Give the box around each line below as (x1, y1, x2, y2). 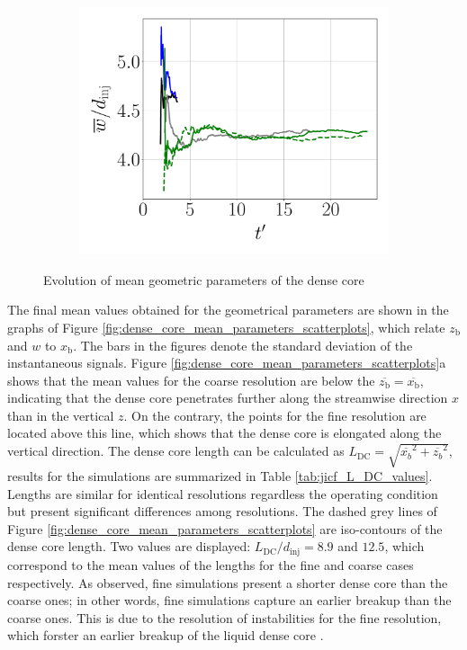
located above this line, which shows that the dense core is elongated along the (7, 423, 442, 442)
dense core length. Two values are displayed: (7, 537, 251, 556)
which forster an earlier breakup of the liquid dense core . (7, 626, 324, 645)
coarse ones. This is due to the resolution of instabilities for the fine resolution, (7, 608, 442, 627)
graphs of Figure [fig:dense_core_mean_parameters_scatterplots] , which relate (7, 317, 445, 336)
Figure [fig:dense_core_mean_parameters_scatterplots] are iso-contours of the (7, 519, 443, 538)
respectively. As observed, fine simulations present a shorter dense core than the (7, 573, 448, 592)
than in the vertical (7, 405, 114, 424)
